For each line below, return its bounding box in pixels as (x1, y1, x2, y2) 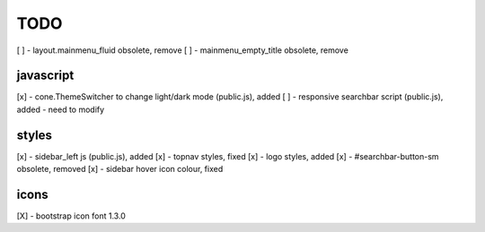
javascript (16, 68, 75, 83)
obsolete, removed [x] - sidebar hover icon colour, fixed (16, 164, 224, 175)
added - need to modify (16, 104, 105, 115)
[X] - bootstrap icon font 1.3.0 (16, 211, 126, 221)
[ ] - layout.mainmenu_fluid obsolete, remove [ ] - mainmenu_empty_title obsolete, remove (16, 45, 349, 56)
